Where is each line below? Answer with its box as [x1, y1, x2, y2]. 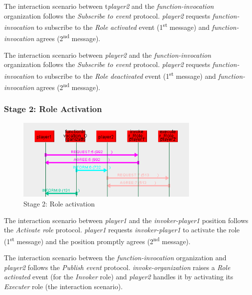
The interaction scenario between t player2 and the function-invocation [4, 1, 214, 11]
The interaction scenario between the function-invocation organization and [4, 252, 227, 263]
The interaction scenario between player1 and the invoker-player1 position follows [4, 215, 249, 225]
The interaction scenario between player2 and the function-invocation [4, 49, 211, 60]
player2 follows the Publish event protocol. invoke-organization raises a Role [4, 262, 231, 272]
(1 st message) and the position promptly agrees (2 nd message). [4, 234, 190, 246]
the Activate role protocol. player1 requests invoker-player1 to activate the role [4, 225, 240, 235]
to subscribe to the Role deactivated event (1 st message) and [36, 69, 216, 81]
